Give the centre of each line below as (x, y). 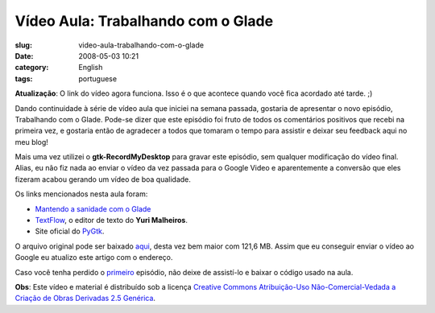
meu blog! (31, 142)
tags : (24, 78)
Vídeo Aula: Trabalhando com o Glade (144, 21)
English (91, 68)
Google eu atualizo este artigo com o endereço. (94, 257)
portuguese (97, 78)
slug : (23, 45)
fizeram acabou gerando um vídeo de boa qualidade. (103, 179)
